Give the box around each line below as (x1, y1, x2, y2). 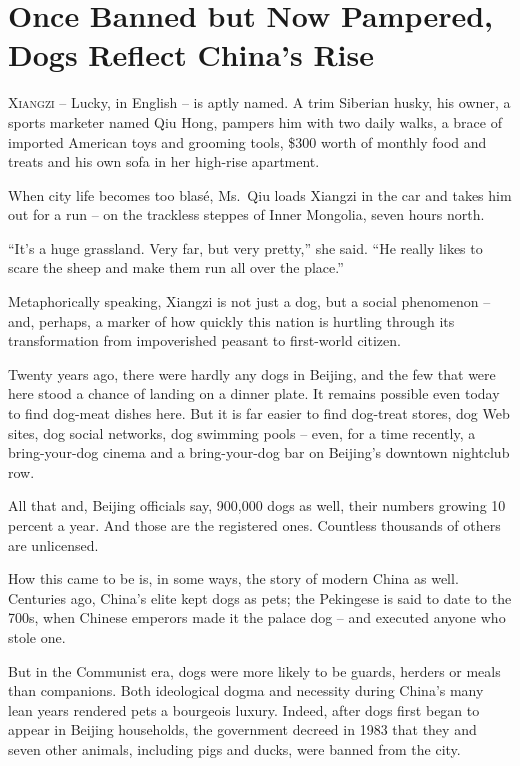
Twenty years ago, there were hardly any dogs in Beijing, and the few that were (8, 363, 496, 384)
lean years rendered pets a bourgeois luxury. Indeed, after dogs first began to (8, 699, 480, 720)
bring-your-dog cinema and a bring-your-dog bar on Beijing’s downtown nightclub (8, 442, 510, 463)
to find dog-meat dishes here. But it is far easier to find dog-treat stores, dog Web (8, 403, 510, 424)
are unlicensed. (8, 534, 99, 555)
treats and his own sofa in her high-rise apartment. (8, 151, 320, 172)
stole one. (8, 626, 66, 647)
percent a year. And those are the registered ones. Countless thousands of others (8, 515, 501, 535)
